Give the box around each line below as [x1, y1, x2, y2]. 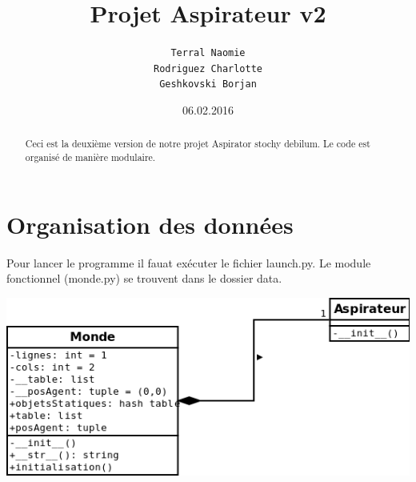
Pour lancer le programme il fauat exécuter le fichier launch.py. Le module [6, 254, 371, 271]
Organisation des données [6, 207, 294, 240]
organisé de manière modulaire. [25, 151, 156, 164]
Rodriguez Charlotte [153, 62, 263, 74]
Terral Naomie [170, 47, 246, 59]
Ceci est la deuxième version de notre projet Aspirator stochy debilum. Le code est [25, 137, 370, 151]
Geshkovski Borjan [159, 78, 257, 90]
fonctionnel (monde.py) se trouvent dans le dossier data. [6, 270, 282, 287]
